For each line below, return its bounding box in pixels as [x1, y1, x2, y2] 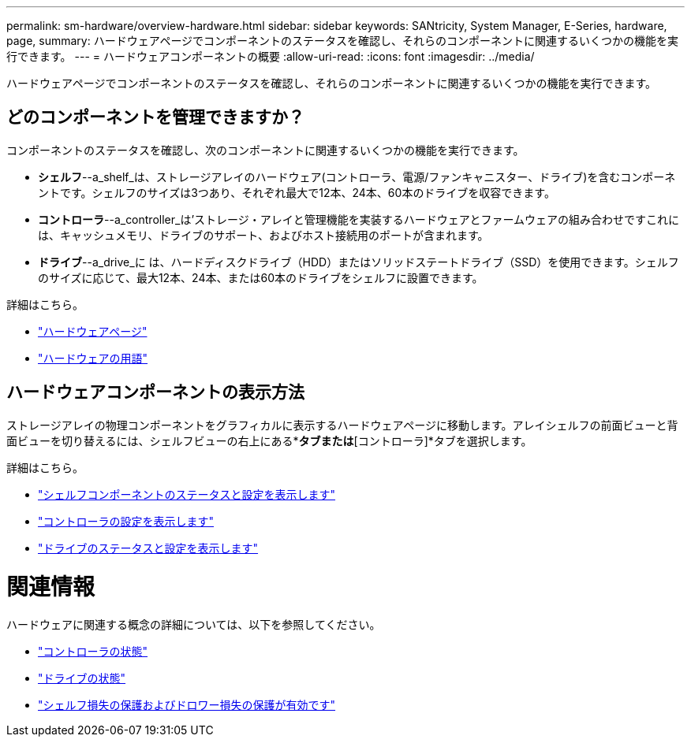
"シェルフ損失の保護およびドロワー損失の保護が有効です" [38, 698, 336, 712]
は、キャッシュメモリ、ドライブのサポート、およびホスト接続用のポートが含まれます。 [38, 228, 489, 242]
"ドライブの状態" [38, 671, 126, 685]
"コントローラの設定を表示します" [38, 514, 215, 528]
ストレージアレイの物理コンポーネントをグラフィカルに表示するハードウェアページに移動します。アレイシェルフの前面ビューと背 [6, 418, 678, 432]
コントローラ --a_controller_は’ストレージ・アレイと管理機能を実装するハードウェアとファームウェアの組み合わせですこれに [38, 212, 680, 226]
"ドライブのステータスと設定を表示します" [38, 541, 259, 555]
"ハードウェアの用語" [38, 351, 148, 365]
